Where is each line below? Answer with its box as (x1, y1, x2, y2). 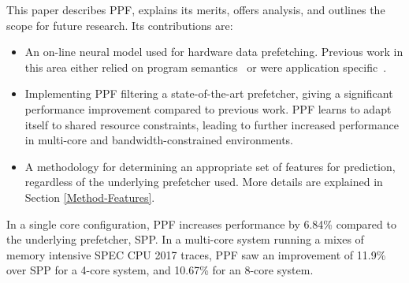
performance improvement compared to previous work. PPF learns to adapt (24, 100, 392, 117)
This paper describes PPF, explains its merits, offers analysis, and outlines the (6, 2, 385, 17)
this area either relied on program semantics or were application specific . (24, 58, 387, 75)
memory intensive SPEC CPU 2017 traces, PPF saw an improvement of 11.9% (6, 246, 386, 263)
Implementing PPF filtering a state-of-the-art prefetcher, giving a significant (24, 85, 393, 102)
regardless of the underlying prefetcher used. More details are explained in (24, 173, 383, 190)
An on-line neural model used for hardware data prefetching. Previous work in (24, 43, 403, 60)
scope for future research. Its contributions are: (6, 17, 233, 33)
